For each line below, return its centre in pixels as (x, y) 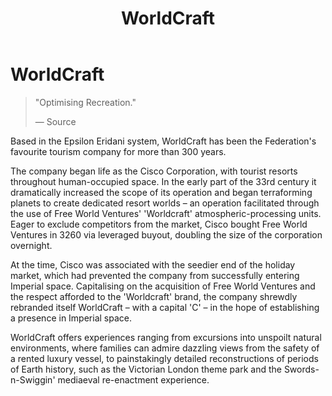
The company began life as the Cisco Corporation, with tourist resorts (154, 171)
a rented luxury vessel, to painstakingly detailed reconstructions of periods (164, 358)
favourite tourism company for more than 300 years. (118, 151)
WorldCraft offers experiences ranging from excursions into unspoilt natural (166, 337)
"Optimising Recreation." (85, 102)
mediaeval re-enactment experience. (133, 379)
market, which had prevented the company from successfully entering (155, 275)
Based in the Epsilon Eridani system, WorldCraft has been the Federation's (163, 141)
